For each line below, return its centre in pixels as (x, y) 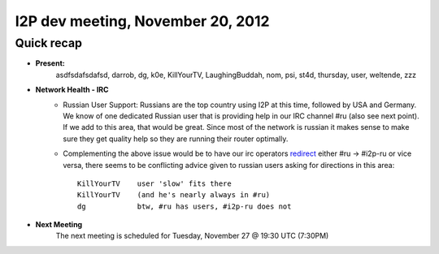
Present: (50, 63)
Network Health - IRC (72, 90)
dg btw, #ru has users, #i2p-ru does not (185, 206)
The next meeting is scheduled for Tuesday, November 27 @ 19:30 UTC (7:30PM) (192, 236)
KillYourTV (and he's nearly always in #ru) (174, 195)
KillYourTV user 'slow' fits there (154, 183)
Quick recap (49, 43)
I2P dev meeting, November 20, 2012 (142, 21)
